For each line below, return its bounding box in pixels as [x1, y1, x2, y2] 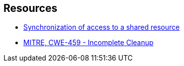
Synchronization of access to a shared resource [23, 23, 180, 32]
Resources [3, 2, 58, 14]
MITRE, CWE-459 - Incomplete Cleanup [23, 38, 154, 47]
